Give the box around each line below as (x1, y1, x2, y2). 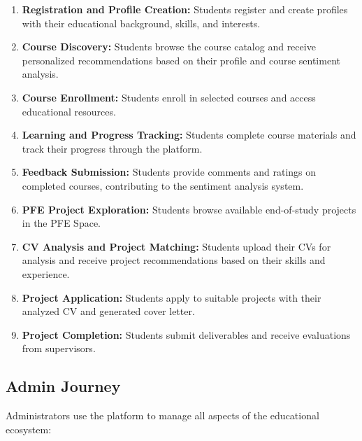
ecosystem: (6, 421, 52, 436)
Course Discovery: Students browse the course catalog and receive (22, 39, 316, 54)
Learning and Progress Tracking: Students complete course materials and (22, 127, 356, 142)
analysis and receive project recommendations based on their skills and (22, 253, 326, 267)
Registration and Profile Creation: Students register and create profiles (22, 2, 348, 16)
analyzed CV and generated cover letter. (22, 304, 195, 318)
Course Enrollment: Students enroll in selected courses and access (22, 90, 316, 104)
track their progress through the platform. (22, 141, 203, 155)
